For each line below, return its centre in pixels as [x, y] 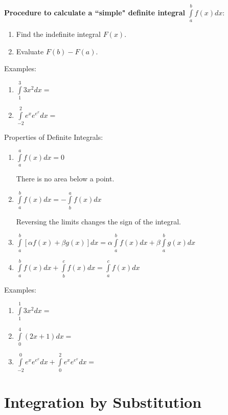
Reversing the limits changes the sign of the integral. [98, 221]
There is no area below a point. [65, 178]
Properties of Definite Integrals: [54, 137]
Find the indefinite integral [58, 34]
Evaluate [30, 51]
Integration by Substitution [103, 401]
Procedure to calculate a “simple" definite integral [95, 12]
